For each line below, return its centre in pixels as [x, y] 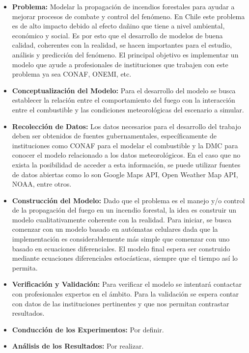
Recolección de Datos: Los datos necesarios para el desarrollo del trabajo [126, 126]
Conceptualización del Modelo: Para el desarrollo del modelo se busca [124, 90]
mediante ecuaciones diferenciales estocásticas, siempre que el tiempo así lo [125, 258]
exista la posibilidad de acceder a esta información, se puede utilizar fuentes [126, 164]
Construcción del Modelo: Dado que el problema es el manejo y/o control [128, 200]
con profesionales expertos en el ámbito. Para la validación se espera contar [125, 294]
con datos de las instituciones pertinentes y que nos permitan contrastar [121, 303]
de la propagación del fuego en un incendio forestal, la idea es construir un [124, 210]
